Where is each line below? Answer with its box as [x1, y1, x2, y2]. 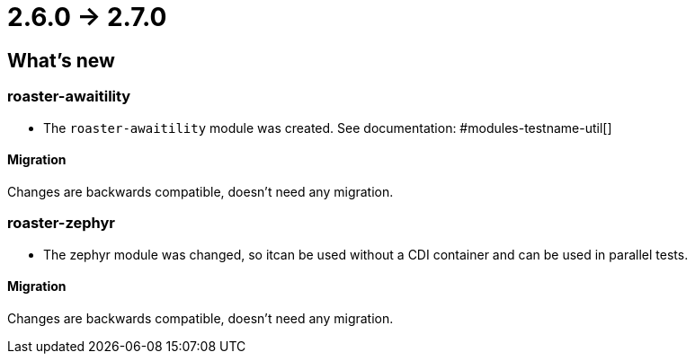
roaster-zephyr [7, 214, 115, 233]
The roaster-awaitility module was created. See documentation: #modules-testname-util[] [43, 119, 612, 136]
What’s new [7, 48, 115, 72]
